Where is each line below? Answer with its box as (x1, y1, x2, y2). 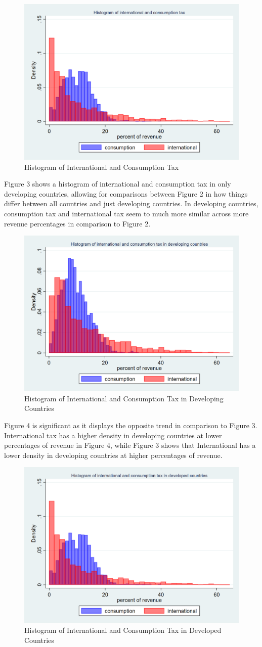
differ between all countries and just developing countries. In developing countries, (4, 198, 258, 209)
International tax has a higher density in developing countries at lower (4, 430, 222, 440)
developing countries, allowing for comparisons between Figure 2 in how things (4, 188, 248, 199)
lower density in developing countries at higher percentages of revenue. (4, 449, 223, 460)
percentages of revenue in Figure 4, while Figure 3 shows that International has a (4, 440, 256, 450)
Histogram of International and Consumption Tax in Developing (24, 393, 224, 403)
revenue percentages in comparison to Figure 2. (4, 218, 151, 228)
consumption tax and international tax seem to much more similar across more (4, 208, 249, 219)
